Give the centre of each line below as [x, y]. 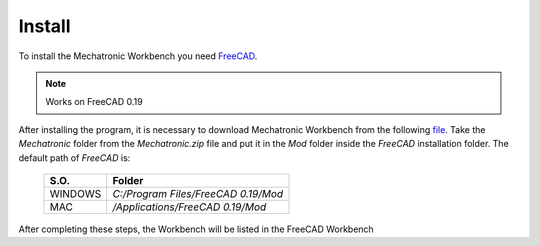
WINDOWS [75, 193]
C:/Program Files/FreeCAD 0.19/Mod [198, 193]
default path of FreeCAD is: [74, 157]
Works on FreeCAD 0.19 [94, 102]
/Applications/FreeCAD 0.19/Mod [189, 207]
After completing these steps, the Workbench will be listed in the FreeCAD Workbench [196, 229]
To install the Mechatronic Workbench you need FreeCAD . [138, 56]
